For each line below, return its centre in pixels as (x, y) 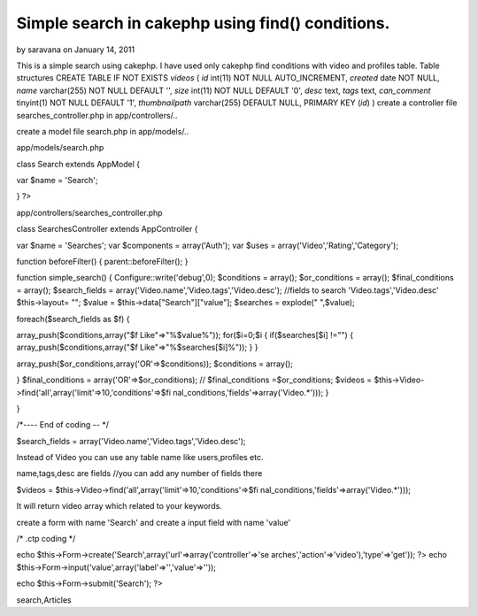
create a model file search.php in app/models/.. (103, 131)
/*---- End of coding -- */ (63, 425)
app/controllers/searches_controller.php (89, 212)
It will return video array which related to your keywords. (119, 506)
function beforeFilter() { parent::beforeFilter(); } (102, 262)
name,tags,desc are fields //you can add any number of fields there (139, 474)
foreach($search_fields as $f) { (73, 319)
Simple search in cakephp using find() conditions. (203, 23)
